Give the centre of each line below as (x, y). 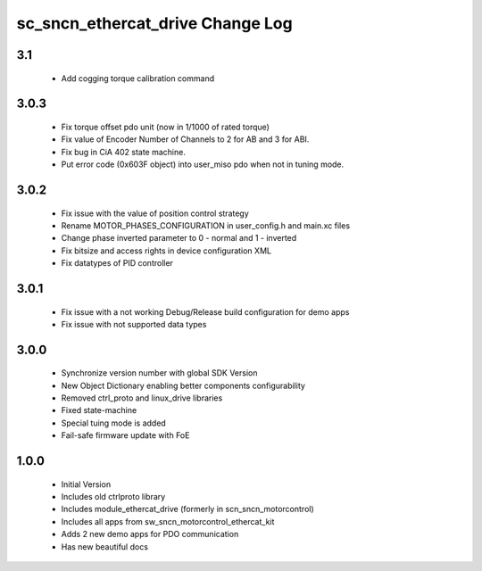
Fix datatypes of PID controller (117, 263)
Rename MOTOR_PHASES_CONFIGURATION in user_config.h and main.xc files (206, 225)
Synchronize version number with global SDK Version (159, 373)
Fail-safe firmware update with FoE (125, 435)
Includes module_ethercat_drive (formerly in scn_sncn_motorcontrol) (187, 509)
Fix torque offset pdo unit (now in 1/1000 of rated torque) (165, 127)
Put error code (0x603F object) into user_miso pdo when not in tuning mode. (203, 164)
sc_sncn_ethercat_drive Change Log (155, 23)
